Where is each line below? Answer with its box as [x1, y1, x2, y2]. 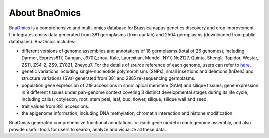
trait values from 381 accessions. [21, 103, 90, 109]
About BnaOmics [9, 7, 81, 18]
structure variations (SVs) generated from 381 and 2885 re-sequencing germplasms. [21, 75, 196, 81]
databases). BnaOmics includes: [9, 39, 76, 45]
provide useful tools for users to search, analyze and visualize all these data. [9, 127, 166, 133]
